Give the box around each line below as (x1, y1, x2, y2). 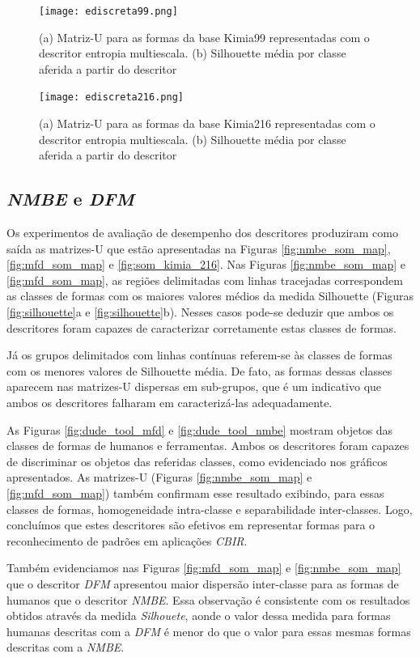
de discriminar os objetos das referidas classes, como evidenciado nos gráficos (6, 452, 388, 469)
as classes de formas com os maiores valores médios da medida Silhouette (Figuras (6, 287, 414, 304)
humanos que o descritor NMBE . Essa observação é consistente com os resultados (6, 591, 410, 608)
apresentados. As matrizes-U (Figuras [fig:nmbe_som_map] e (6, 469, 312, 486)
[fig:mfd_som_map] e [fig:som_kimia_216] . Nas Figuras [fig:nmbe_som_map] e (6, 256, 405, 273)
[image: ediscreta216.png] (39, 91, 184, 104)
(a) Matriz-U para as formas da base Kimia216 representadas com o (39, 115, 375, 132)
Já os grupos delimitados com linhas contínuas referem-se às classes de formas (6, 346, 392, 363)
